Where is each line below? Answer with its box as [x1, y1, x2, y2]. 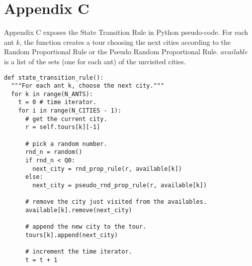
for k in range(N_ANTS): [11, 90, 93, 98]
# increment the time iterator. [25, 248, 132, 256]
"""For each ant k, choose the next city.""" [11, 82, 165, 90]
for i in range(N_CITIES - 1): [18, 107, 122, 115]
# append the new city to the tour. [25, 223, 147, 231]
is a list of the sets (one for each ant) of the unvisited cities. [4, 56, 186, 66]
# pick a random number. [25, 140, 107, 147]
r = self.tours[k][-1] [25, 124, 100, 131]
